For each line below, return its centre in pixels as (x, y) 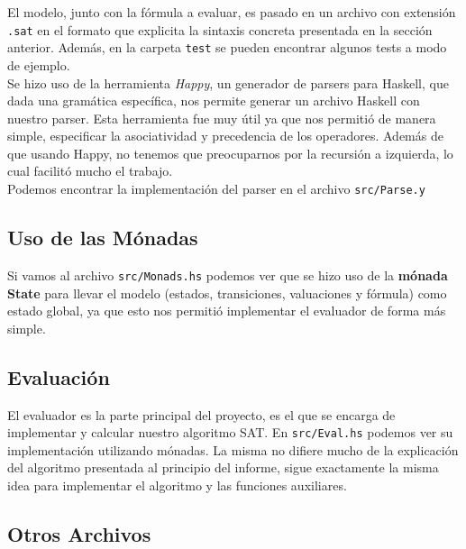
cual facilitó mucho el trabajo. (90, 171)
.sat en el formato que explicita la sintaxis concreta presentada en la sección (220, 29)
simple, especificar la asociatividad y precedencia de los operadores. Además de (225, 136)
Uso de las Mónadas (103, 238)
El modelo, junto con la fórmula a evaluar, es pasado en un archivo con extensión (232, 12)
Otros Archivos (79, 533)
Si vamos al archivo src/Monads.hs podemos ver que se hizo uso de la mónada (228, 274)
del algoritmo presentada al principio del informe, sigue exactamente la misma (223, 467)
